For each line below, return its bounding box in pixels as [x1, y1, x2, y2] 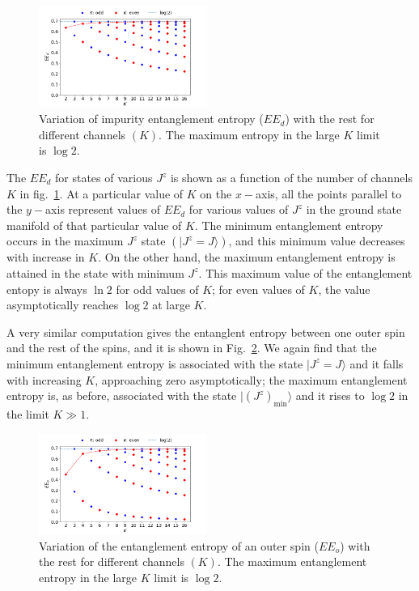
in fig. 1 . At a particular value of [19, 185, 184, 202]
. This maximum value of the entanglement [198, 264, 413, 281]
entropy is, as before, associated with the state [6, 387, 237, 404]
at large [152, 296, 190, 313]
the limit [6, 405, 49, 422]
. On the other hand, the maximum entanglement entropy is [98, 249, 396, 266]
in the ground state [306, 201, 402, 218]
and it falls [349, 355, 404, 372]
